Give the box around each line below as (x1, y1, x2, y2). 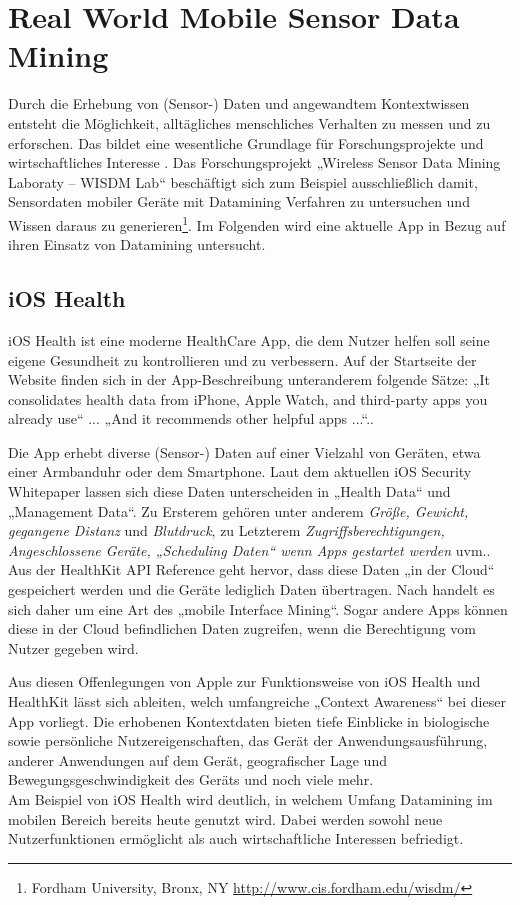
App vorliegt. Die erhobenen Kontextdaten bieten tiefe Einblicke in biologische (8, 710, 490, 731)
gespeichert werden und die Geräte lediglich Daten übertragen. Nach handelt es (8, 579, 495, 600)
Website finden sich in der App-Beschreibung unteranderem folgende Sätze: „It (8, 369, 491, 390)
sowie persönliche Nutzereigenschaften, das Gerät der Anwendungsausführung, (8, 730, 488, 751)
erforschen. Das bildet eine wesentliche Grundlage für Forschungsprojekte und (8, 132, 484, 153)
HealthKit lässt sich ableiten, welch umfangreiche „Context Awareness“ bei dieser (8, 691, 506, 712)
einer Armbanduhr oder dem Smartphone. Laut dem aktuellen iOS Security (8, 461, 472, 482)
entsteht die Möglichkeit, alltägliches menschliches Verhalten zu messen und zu (8, 112, 491, 133)
